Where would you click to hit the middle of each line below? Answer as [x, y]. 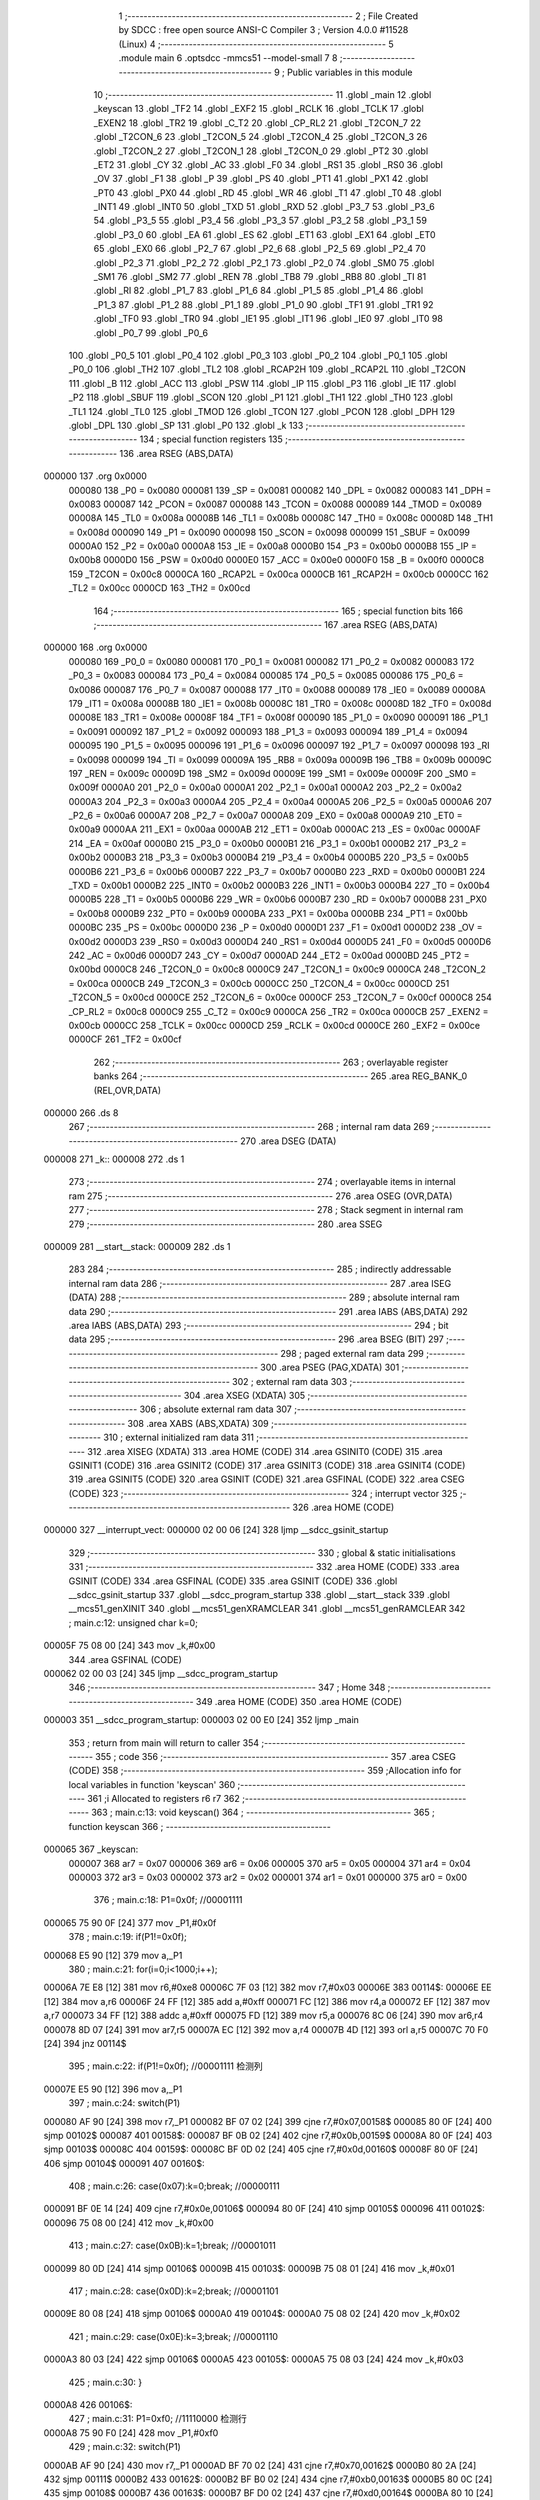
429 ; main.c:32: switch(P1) [125, 2447]
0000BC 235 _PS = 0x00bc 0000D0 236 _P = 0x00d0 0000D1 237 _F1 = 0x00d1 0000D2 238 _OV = [276, 927]
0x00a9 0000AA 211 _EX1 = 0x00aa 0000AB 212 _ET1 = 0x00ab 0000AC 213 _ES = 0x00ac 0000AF [275, 829]
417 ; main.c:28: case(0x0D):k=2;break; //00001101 [173, 2291]
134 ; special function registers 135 [211, 439]
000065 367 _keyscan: [91, 1849]
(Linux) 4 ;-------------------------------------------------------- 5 [256, 44]
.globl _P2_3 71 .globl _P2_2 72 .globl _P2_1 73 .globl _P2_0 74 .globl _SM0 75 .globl [264, 262]
